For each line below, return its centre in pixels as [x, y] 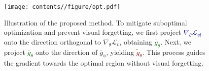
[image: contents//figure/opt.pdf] [62, 7]
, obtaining [136, 41]
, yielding [120, 52]
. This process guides [174, 52]
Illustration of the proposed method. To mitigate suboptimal [96, 22]
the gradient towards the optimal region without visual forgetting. [104, 63]
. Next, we [176, 41]
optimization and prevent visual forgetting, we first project [93, 32]
